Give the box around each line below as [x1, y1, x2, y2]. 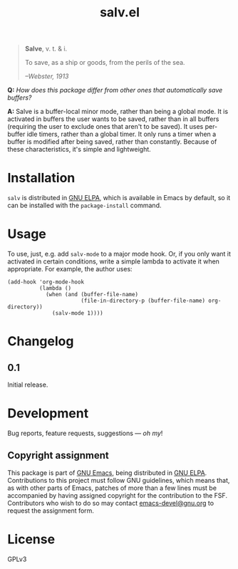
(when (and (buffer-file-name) [45, 291, 139, 298]
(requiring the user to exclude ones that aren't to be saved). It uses [7, 122, 204, 131]
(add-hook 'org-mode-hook [7, 278, 84, 286]
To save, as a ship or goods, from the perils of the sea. [24, 58, 185, 67]
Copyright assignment [7, 449, 109, 461]
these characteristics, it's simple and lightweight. [7, 145, 151, 154]
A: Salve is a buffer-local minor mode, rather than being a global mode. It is [7, 108, 229, 116]
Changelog [7, 333, 74, 350]
